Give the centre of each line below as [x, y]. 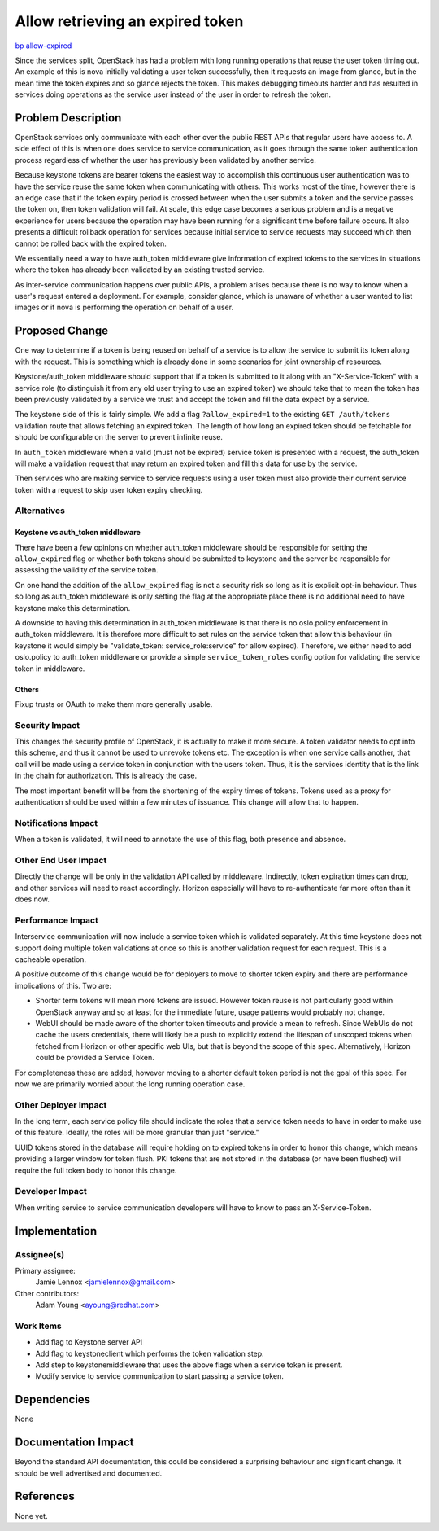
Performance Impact [57, 920]
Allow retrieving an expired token [129, 21]
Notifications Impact [57, 823]
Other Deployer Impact [61, 1105]
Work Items [38, 1326]
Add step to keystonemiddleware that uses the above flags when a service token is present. [189, 1365]
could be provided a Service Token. [95, 1058]
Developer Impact [51, 1191]
